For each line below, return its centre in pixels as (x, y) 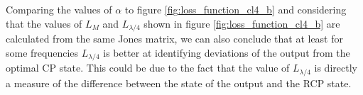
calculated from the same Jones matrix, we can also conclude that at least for (175, 39)
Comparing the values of (59, 9)
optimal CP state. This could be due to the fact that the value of (148, 68)
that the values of (44, 23)
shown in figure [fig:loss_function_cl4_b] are (242, 23)
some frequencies (42, 52)
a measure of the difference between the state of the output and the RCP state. (179, 83)
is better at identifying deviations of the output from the (227, 52)
